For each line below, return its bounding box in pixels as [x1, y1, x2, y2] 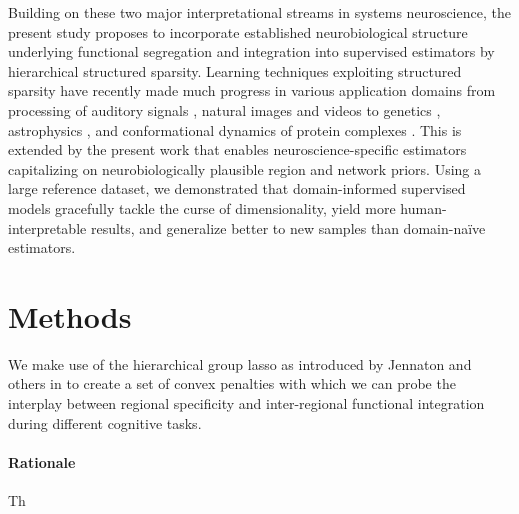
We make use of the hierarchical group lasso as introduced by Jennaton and [8, 353, 472, 374]
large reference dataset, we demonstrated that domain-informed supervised [8, 178, 466, 199]
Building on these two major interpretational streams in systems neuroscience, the [8, 2, 511, 22]
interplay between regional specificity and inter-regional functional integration [8, 393, 485, 414]
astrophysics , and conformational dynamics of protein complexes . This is [8, 119, 462, 140]
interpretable [8, 217, 87, 238]
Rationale [8, 451, 76, 472]
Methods [8, 295, 132, 336]
